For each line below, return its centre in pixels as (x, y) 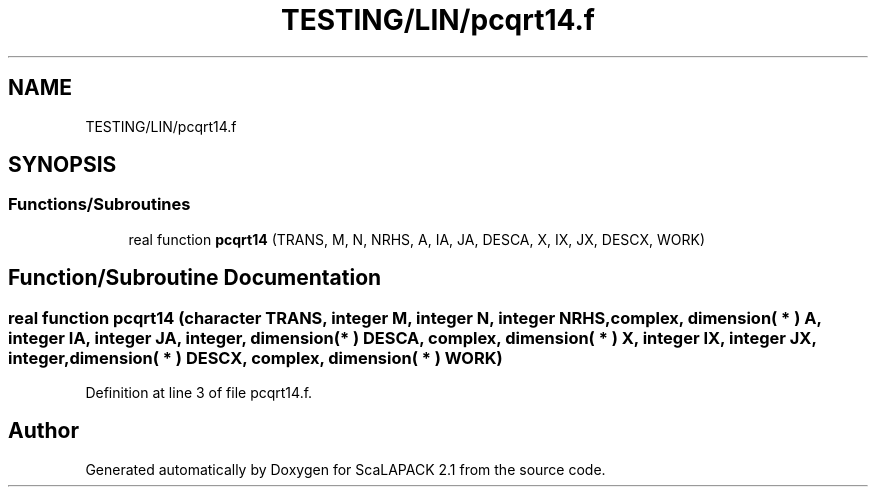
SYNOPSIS (62, 165)
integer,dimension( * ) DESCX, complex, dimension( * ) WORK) (255, 357)
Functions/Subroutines (99, 204)
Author (43, 431)
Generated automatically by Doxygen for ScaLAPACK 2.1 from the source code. (345, 469)
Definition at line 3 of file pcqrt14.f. (199, 393)
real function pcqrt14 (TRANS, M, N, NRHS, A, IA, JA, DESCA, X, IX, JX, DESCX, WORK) (416, 239)
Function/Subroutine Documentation (195, 278)
